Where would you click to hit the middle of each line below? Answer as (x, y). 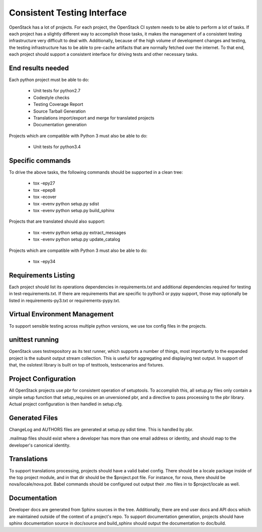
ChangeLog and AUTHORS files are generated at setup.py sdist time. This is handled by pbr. (101, 429)
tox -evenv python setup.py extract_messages (80, 233)
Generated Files (33, 418)
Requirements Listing (42, 275)
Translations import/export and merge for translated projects (94, 118)
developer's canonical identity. (40, 445)
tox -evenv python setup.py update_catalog (77, 239)
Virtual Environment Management (61, 314)
